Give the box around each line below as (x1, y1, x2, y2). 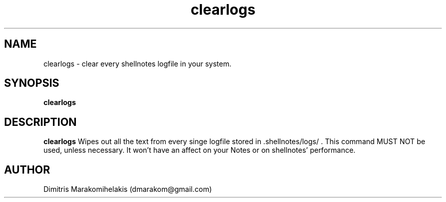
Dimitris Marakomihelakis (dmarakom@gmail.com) (43, 185, 212, 194)
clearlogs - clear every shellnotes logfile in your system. (43, 59, 232, 68)
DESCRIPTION (4, 115, 77, 128)
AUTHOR (4, 163, 50, 176)
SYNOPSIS (4, 77, 60, 90)
